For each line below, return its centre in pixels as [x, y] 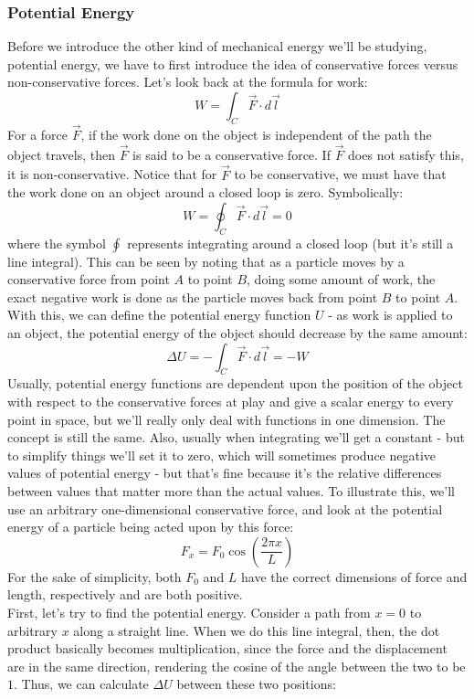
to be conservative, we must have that [340, 174]
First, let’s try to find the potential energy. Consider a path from [189, 612]
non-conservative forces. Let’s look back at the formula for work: [188, 82]
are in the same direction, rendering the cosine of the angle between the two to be [237, 666]
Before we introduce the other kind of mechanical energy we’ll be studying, [217, 46]
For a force [37, 135]
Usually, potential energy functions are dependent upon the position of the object [235, 383]
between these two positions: [256, 684]
